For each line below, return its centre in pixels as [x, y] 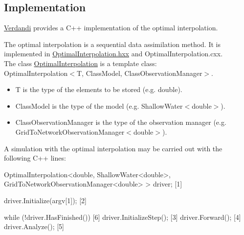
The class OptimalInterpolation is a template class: [80, 63]
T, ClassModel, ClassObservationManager [140, 73]
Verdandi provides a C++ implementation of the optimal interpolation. [111, 28]
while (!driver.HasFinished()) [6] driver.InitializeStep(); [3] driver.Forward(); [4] [122, 217]
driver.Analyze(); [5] [34, 226]
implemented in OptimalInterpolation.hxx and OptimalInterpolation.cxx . [113, 54]
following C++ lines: [35, 158]
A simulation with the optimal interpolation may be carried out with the [113, 148]
